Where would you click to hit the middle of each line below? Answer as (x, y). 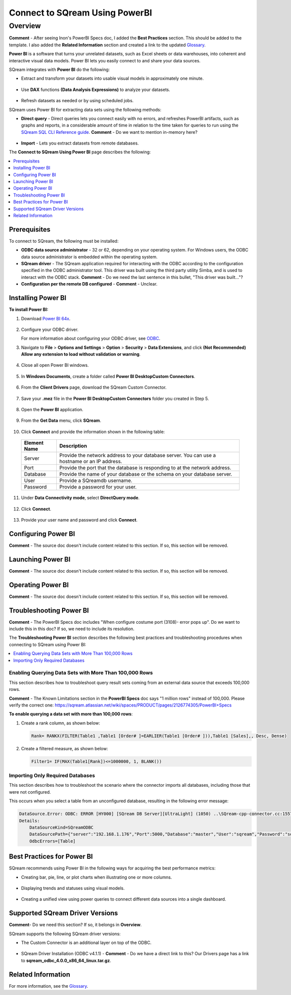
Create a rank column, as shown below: (61, 723)
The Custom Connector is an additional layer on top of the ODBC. (86, 943)
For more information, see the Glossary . (48, 986)
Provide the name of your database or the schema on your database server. (146, 474)
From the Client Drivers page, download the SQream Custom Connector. (94, 387)
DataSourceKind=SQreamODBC (62, 827)
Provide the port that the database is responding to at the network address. (145, 468)
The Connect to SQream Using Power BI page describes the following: (80, 152)
